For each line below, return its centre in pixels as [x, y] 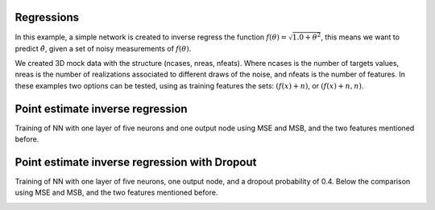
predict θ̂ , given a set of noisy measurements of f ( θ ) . [103, 48]
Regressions [47, 17]
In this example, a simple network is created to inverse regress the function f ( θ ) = [151, 37]
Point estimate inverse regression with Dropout [136, 162]
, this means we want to [360, 37]
